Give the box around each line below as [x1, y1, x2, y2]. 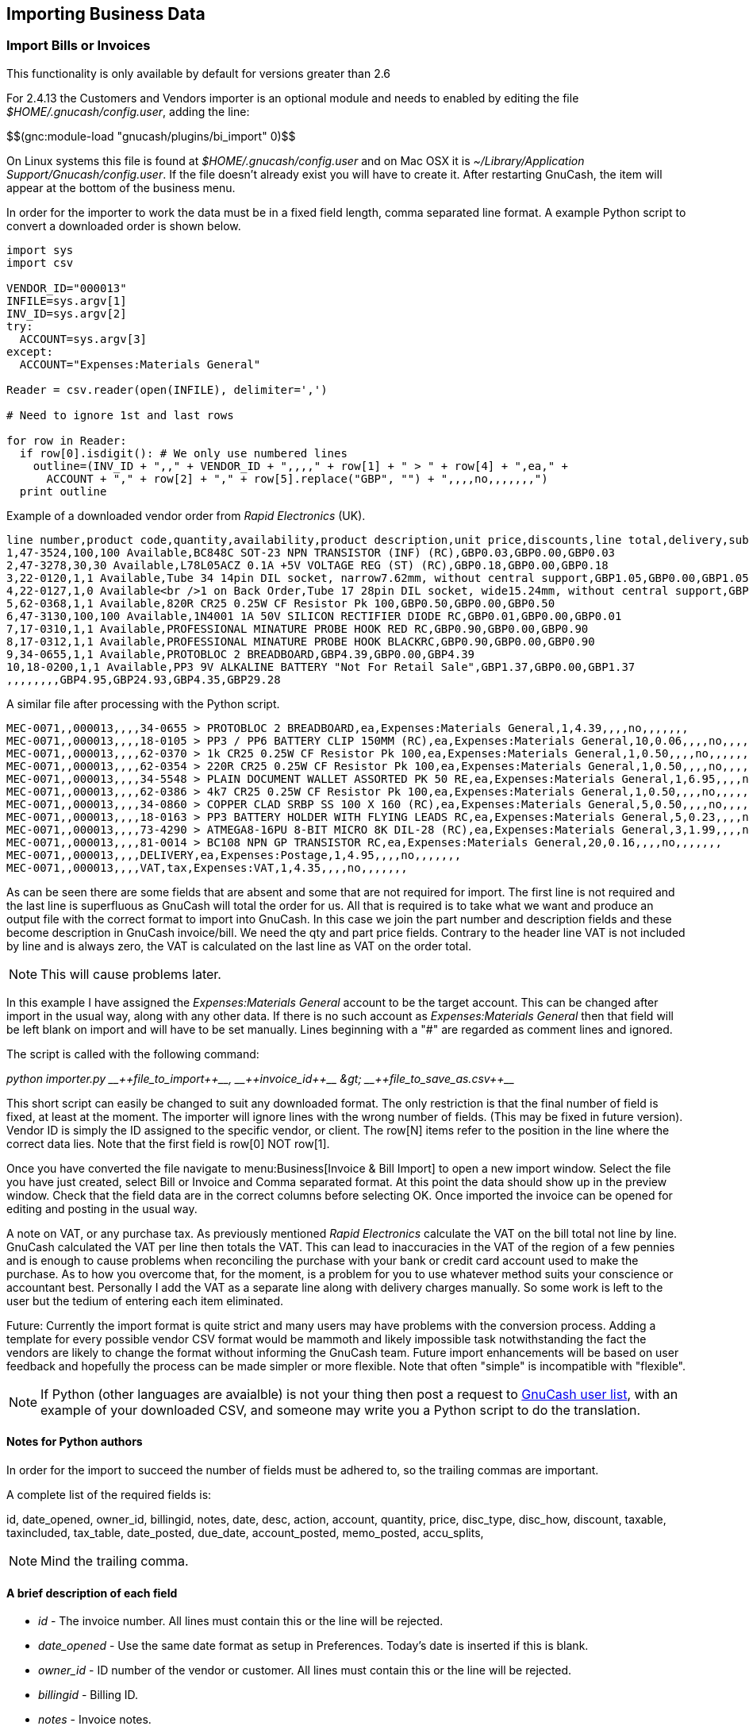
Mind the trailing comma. [40, 1553, 189, 1570]
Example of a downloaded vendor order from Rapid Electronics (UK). [6, 508, 366, 522]
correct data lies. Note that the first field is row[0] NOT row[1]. [6, 1136, 330, 1150]
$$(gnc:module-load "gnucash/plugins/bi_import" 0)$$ [6, 129, 296, 143]
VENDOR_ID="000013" [6, 281, 127, 295]
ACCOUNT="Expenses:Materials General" [19, 357, 261, 371]
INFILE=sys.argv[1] [6, 294, 127, 307]
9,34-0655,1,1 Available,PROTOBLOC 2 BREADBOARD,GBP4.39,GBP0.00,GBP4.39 [6, 647, 475, 661]
